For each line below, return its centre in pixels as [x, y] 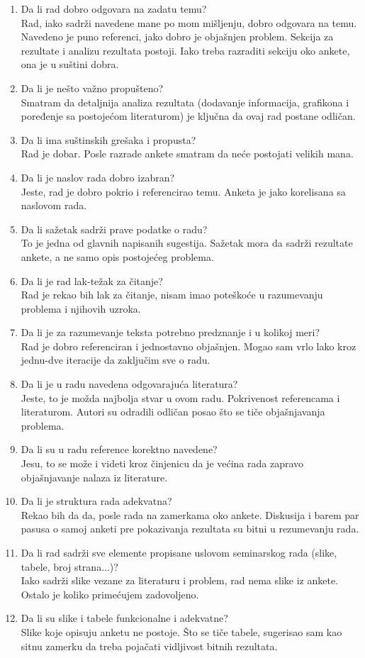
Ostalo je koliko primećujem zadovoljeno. [110, 594]
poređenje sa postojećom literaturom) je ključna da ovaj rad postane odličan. [188, 116]
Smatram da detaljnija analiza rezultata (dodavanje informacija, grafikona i [185, 102]
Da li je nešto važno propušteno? [92, 88]
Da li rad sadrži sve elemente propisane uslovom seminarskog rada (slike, [179, 552]
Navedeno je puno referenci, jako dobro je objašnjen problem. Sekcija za [177, 37]
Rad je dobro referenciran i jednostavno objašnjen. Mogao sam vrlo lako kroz [189, 346]
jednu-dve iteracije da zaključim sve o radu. [116, 360]
